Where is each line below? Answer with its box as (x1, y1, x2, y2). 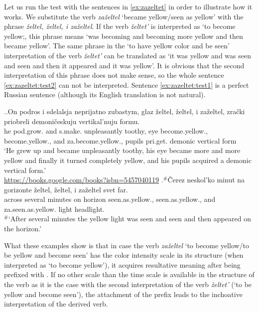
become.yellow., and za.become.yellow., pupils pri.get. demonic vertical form (4, 135, 237, 146)
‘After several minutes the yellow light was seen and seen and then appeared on (8, 213, 251, 224)
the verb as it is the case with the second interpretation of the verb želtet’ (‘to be (4, 279, 252, 290)
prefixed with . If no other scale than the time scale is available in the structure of (4, 269, 255, 280)
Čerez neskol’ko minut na (167, 174, 245, 185)
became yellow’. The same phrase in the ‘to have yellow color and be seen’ (4, 40, 230, 51)
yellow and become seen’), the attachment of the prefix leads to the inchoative (4, 289, 243, 299)
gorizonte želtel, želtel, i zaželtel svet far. (4, 184, 128, 194)
